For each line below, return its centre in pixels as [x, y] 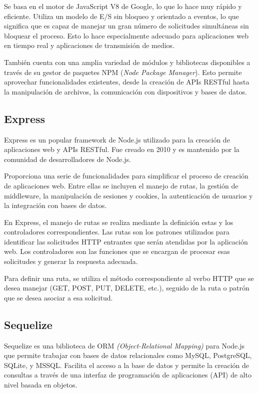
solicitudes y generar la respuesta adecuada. [71, 261]
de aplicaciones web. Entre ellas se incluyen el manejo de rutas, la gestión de [121, 185]
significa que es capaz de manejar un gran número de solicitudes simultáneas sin [126, 26]
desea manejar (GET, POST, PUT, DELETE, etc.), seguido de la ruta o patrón [127, 288]
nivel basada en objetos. [41, 385]
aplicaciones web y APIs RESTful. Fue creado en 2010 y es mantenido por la [122, 149]
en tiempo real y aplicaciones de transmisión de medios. [89, 45]
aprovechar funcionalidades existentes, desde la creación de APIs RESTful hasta [127, 82]
